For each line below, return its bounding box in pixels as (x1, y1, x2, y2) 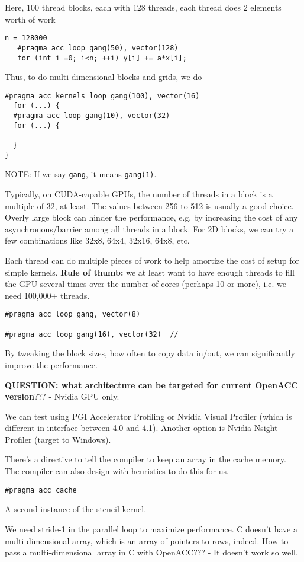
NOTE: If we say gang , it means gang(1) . (5, 168, 157, 180)
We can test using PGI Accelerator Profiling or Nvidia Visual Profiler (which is (5, 410, 292, 422)
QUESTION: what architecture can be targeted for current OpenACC (5, 378, 298, 391)
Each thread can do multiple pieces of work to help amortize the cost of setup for (5, 254, 299, 266)
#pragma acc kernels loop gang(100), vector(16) (5, 91, 200, 100)
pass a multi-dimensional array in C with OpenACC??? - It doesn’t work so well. (5, 546, 298, 558)
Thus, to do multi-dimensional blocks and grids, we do (5, 71, 202, 83)
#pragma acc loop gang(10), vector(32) (13, 111, 170, 120)
